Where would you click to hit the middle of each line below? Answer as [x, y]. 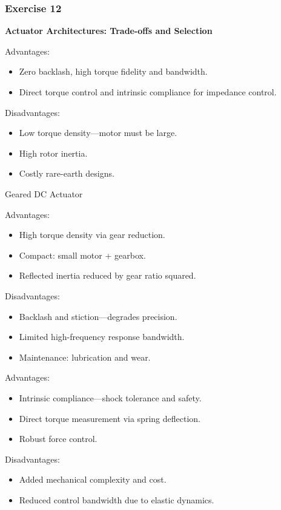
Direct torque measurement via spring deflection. [110, 418]
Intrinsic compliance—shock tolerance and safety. [110, 397]
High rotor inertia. [53, 153]
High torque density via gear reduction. [92, 235]
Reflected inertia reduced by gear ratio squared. [107, 275]
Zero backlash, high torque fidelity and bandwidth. [113, 71]
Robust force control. [58, 439]
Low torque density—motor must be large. [98, 133]
